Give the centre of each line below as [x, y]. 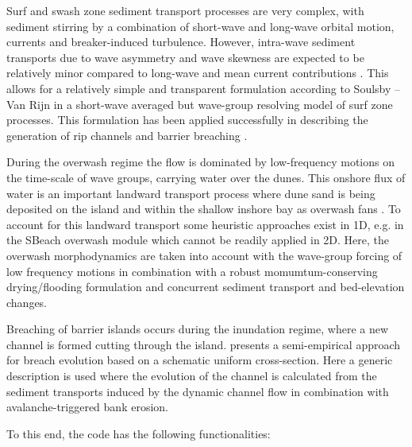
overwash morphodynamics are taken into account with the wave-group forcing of [204, 255]
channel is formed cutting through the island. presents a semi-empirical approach [204, 344]
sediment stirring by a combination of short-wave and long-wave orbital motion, [200, 26]
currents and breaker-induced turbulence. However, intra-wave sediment [181, 42]
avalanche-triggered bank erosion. [87, 407]
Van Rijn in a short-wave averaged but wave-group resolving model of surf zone [200, 104]
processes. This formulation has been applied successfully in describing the [187, 120]
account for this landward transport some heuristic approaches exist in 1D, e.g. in [205, 224]
